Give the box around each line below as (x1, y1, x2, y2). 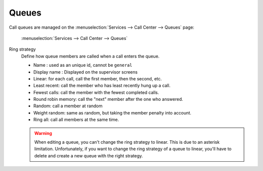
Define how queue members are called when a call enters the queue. (21, 53, 160, 59)
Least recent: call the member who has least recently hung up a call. (33, 83, 170, 89)
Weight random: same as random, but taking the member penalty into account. (33, 110, 192, 115)
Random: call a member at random (33, 103, 103, 109)
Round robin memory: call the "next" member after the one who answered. (33, 96, 184, 102)
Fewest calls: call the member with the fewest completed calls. (33, 89, 159, 95)
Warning (34, 130, 52, 136)
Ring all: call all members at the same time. (33, 117, 119, 123)
